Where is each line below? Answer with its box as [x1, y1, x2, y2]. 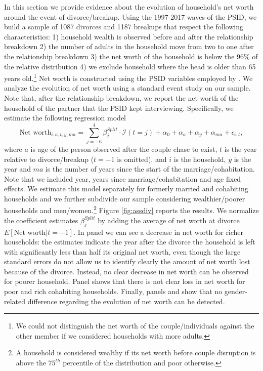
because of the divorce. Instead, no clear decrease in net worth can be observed [4, 266, 249, 276]
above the [16, 357, 46, 368]
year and [4, 163, 31, 174]
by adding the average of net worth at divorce [98, 215, 240, 225]
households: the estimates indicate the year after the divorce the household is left [4, 236, 255, 247]
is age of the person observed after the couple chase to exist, [30, 143, 217, 154]
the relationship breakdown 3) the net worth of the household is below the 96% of [4, 51, 258, 61]
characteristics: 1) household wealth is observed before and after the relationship [4, 31, 253, 42]
